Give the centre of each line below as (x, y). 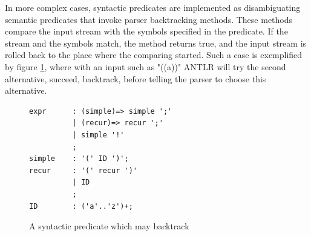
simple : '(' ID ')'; (79, 159)
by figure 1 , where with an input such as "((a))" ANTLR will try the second (146, 66)
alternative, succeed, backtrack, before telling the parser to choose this (136, 78)
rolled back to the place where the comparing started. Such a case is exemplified (154, 55)
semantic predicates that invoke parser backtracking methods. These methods (149, 19)
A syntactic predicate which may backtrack (109, 226)
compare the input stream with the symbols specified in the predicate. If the (146, 31)
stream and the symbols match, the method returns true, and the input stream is (156, 43)
